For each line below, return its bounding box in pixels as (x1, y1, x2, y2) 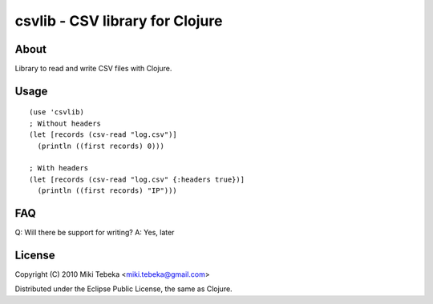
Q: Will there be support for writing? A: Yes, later (14, 228, 175, 238)
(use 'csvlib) (29, 108, 84, 117)
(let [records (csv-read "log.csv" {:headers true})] (29, 174, 245, 184)
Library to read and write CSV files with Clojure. (14, 64, 172, 74)
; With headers (29, 164, 89, 173)
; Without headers (29, 118, 102, 128)
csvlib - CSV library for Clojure (14, 12, 223, 30)
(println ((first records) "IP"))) (37, 186, 178, 195)
